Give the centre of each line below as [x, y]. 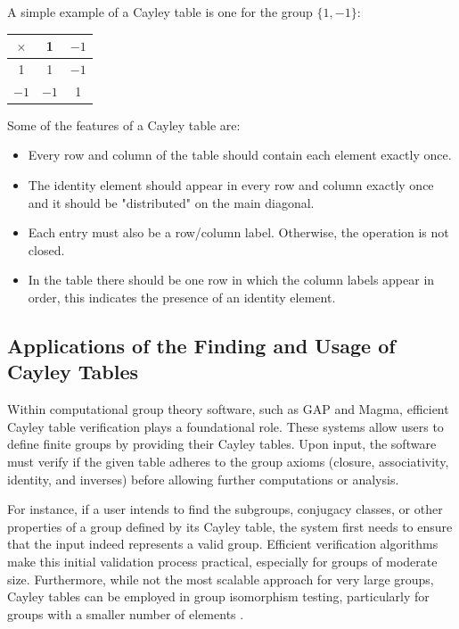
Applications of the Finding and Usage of [201, 346]
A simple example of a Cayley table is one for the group [160, 12]
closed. [46, 249]
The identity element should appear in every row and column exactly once [231, 185]
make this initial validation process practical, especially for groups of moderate [222, 561]
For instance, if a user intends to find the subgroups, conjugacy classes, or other [225, 509]
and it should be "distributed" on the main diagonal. [171, 202]
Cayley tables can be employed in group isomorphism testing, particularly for [218, 596]
